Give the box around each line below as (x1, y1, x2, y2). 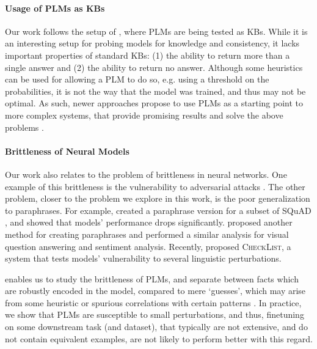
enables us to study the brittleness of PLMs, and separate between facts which (5, 272, 299, 285)
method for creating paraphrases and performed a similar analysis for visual (5, 227, 289, 240)
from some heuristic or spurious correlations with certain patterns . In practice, (5, 296, 302, 309)
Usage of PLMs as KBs (5, 1, 105, 14)
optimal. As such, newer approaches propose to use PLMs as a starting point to (5, 97, 304, 109)
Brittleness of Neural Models (5, 144, 129, 157)
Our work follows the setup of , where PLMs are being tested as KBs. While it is (5, 24, 308, 37)
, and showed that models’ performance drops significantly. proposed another (5, 216, 293, 229)
